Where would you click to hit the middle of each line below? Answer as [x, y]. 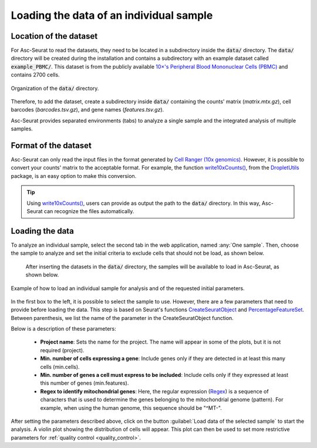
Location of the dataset [54, 36]
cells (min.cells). [60, 366]
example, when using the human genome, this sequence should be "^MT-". [131, 407]
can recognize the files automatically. [89, 211]
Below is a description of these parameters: [64, 329]
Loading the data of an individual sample [112, 15]
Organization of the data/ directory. [55, 88]
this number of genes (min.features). [85, 383]
